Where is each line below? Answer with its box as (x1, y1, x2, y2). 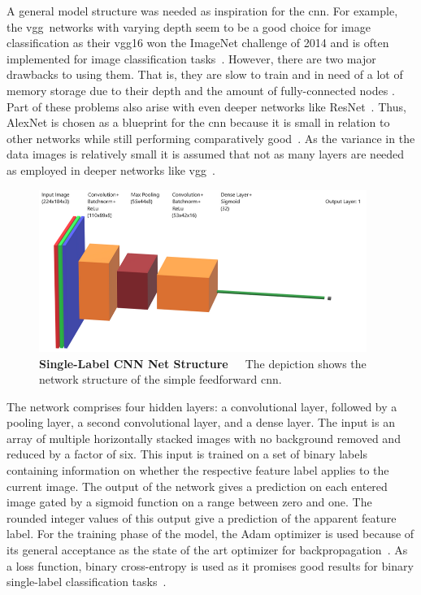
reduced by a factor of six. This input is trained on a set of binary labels (7, 445, 367, 463)
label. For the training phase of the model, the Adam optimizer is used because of (7, 525, 414, 542)
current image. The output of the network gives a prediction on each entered (7, 477, 388, 494)
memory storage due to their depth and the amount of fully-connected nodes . (7, 81, 395, 98)
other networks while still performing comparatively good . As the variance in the (7, 129, 415, 146)
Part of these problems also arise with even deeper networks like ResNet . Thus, (7, 98, 406, 115)
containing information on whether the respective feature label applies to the (7, 462, 389, 479)
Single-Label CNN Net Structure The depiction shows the (39, 354, 367, 371)
